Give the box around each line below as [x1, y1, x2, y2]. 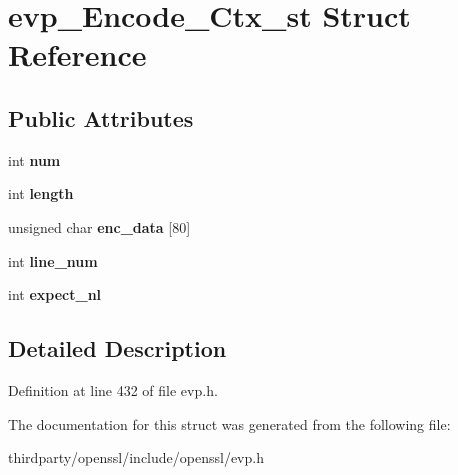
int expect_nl [8, 284, 102, 305]
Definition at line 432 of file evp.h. [8, 379, 218, 400]
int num [8, 149, 61, 170]
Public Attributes [8, 102, 194, 133]
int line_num [8, 250, 98, 271]
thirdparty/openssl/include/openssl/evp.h [8, 447, 264, 468]
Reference [8, 34, 147, 75]
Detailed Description [8, 333, 227, 364]
